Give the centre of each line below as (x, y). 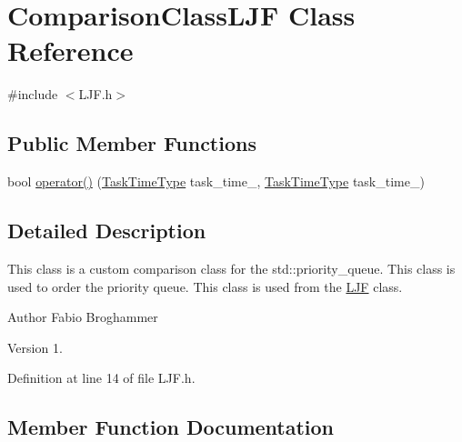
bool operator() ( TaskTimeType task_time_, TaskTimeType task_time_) (216, 181)
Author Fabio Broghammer (83, 317)
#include (33, 94)
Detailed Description (107, 231)
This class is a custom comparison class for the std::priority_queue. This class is (231, 268)
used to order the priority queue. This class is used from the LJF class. (205, 286)
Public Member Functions (132, 143)
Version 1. (35, 347)
